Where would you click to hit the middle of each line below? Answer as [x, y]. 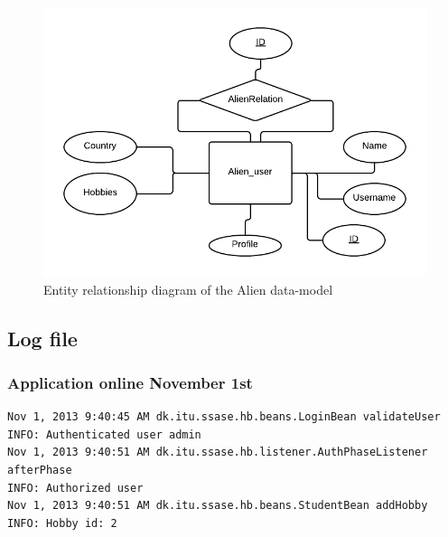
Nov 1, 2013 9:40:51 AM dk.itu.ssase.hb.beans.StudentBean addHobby [218, 506]
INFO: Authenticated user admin [104, 434]
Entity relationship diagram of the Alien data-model [188, 289]
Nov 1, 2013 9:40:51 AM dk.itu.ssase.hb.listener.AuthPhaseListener [218, 452]
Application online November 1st [130, 382]
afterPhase [40, 470]
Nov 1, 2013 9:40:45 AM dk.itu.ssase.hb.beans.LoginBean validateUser [224, 417]
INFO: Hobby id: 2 [62, 523]
